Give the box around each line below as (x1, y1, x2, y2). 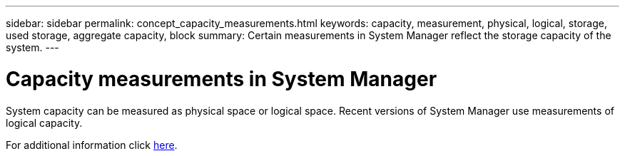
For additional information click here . (6, 138, 178, 151)
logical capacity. (6, 116, 83, 129)
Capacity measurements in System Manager (6, 66, 437, 91)
